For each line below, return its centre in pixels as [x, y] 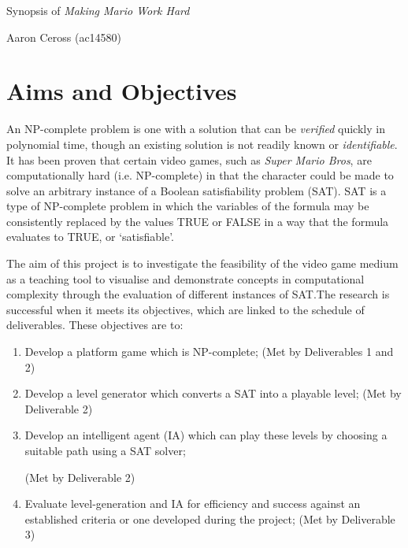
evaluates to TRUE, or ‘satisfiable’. [90, 237]
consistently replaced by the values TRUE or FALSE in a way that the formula [198, 221]
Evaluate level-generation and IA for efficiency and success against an [193, 504]
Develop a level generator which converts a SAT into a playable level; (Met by [213, 393]
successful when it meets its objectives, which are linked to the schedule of [185, 309]
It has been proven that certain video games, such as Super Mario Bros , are [189, 159]
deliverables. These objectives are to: [95, 325]
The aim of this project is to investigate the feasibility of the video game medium [202, 263]
